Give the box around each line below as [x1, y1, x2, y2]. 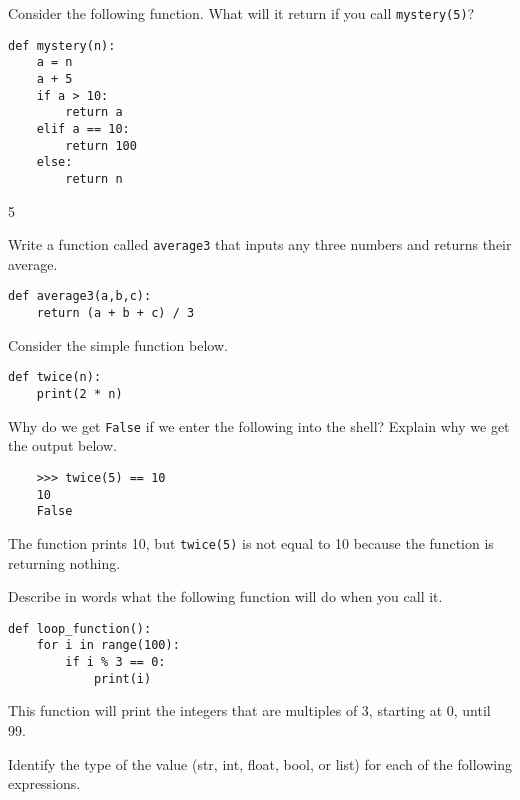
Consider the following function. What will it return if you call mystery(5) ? [8, 3, 475, 23]
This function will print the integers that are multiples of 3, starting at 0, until [8, 700, 491, 721]
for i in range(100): [36, 638, 180, 653]
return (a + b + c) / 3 [36, 306, 195, 321]
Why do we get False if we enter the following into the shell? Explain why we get [8, 415, 510, 436]
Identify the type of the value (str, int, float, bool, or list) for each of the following [8, 753, 512, 774]
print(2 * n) [36, 386, 123, 401]
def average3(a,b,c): [8, 289, 152, 304]
